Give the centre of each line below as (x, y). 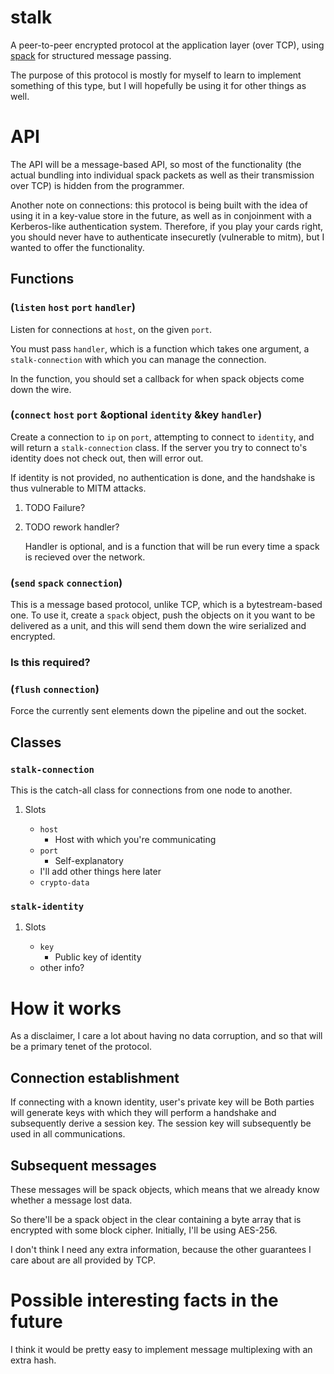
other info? (62, 968)
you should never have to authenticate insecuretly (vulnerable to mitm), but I (167, 237)
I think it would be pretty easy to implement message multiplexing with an (161, 1349)
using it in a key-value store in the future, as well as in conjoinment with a (161, 215)
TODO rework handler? (72, 527)
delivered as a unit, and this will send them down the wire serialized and (158, 626)
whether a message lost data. (71, 1200)
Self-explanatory (89, 861)
